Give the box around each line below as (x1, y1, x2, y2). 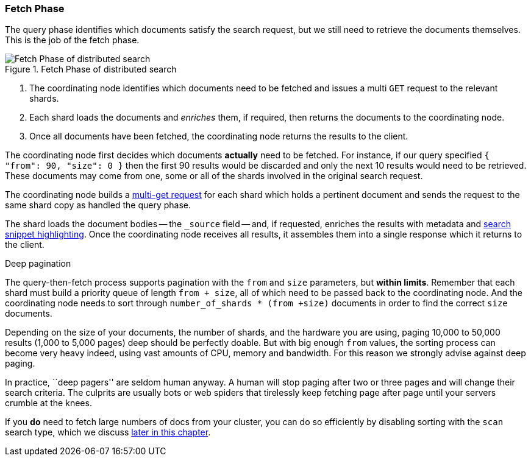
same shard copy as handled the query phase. (5, 200, 191, 211)
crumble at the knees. (5, 398, 92, 409)
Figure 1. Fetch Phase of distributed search (5, 64, 177, 75)
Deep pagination (5, 258, 71, 269)
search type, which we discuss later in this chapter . (5, 427, 211, 438)
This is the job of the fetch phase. (5, 35, 140, 46)
